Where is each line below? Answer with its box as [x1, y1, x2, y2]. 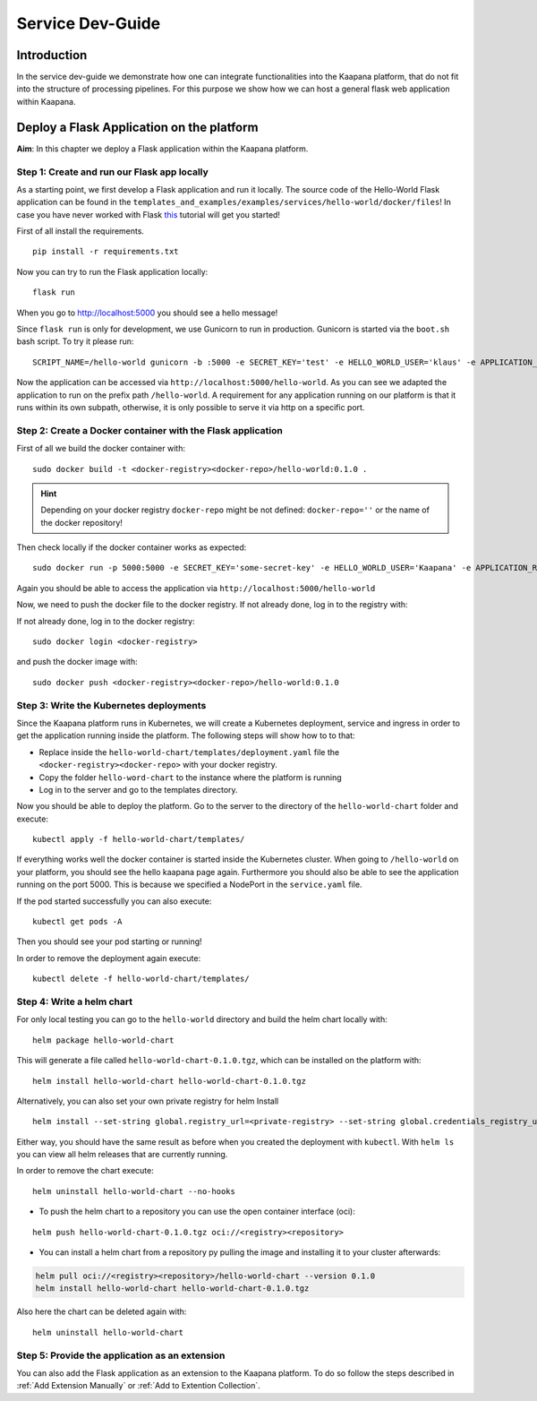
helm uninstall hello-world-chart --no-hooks [32, 1186, 236, 1196]
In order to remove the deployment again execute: [16, 952, 201, 963]
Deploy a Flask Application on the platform [16, 119, 259, 134]
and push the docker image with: [16, 657, 138, 667]
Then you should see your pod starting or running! [16, 936, 202, 947]
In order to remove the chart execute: [16, 1165, 154, 1176]
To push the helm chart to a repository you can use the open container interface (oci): [38, 1206, 355, 1217]
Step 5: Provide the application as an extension [16, 1349, 226, 1362]
